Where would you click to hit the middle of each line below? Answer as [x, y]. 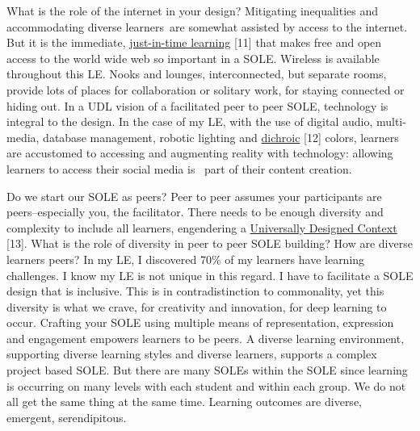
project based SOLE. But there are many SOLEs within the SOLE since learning [207, 370]
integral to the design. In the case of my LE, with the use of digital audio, [190, 121]
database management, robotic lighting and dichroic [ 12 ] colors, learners [221, 137]
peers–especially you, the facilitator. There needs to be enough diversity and [195, 212]
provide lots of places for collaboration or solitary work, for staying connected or [206, 89]
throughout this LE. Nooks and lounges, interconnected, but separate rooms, [197, 74]
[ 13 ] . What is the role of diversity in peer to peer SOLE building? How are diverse [210, 243]
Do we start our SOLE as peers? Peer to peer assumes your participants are [194, 196]
